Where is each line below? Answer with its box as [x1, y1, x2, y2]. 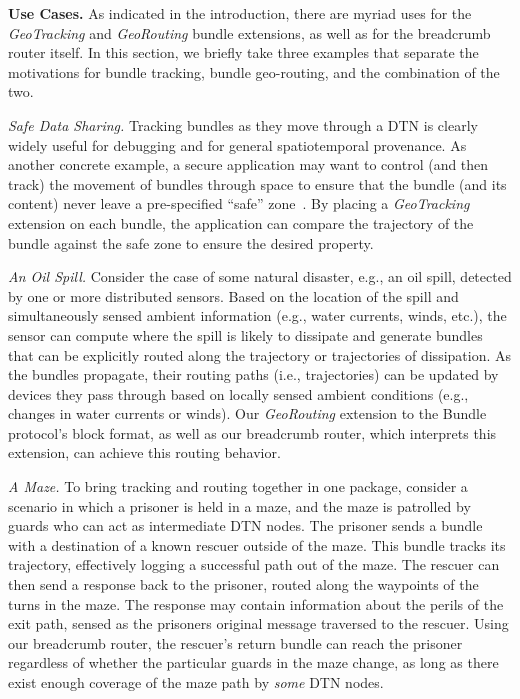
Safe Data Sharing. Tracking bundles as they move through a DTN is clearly [8, 114, 478, 135]
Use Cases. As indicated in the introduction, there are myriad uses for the [8, 3, 472, 23]
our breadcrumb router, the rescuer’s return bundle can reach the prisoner [8, 632, 463, 653]
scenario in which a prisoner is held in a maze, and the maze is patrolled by [8, 495, 471, 516]
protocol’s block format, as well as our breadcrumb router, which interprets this [8, 422, 497, 443]
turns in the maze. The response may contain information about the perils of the [8, 593, 504, 614]
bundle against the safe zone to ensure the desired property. [8, 232, 374, 253]
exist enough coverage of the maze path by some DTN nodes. [8, 672, 384, 692]
